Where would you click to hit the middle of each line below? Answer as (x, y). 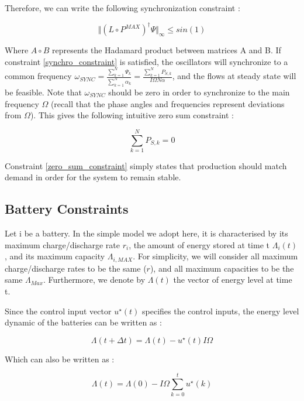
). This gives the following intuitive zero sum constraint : (132, 115)
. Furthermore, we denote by (94, 280)
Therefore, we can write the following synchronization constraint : (122, 8)
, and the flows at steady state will (234, 76)
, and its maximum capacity (55, 256)
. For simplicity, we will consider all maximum (215, 256)
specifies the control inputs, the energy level (221, 311)
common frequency (38, 76)
